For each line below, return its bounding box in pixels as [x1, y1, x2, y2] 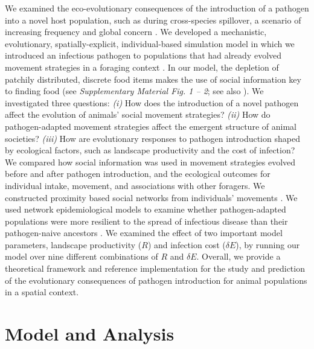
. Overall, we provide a [196, 250, 281, 263]
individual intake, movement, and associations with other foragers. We [5, 179, 265, 191]
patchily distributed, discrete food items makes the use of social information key [5, 72, 301, 85]
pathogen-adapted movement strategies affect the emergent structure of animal [5, 120, 296, 132]
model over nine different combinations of [5, 250, 158, 263]
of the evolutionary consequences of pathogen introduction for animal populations [5, 274, 307, 286]
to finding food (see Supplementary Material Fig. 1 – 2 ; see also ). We [5, 85, 264, 97]
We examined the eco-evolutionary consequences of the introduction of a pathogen [5, 2, 309, 14]
